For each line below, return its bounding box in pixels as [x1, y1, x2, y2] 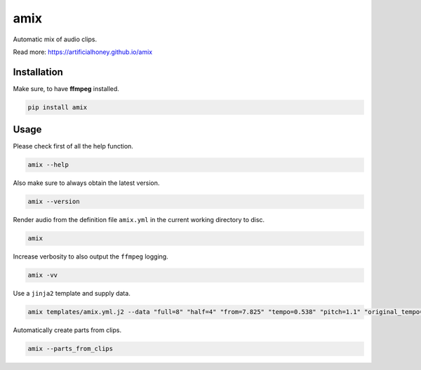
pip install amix [27, 103, 88, 111]
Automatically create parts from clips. [13, 326, 122, 334]
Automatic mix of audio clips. [13, 35, 98, 43]
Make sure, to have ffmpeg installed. [13, 84, 119, 92]
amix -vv [27, 271, 58, 280]
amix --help [27, 161, 69, 169]
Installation [13, 66, 63, 78]
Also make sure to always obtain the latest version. [13, 179, 160, 187]
